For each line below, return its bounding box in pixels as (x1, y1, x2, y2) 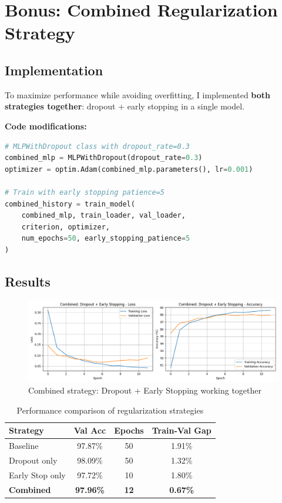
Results (5, 272, 51, 290)
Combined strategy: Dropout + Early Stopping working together (28, 384, 261, 396)
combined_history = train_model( (5, 199, 135, 208)
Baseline (9, 439, 39, 452)
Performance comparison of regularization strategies (16, 404, 204, 416)
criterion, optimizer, (21, 222, 110, 231)
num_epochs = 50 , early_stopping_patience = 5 (21, 234, 190, 243)
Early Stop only (9, 468, 66, 481)
